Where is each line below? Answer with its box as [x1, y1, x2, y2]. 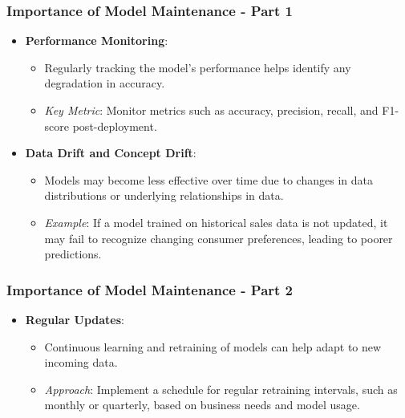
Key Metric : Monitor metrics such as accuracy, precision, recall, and [44, 102, 379, 118]
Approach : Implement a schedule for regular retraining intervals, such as [44, 380, 398, 397]
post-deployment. [72, 117, 157, 134]
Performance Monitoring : [25, 32, 168, 49]
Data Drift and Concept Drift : [25, 144, 196, 161]
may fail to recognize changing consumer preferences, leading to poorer [44, 229, 393, 246]
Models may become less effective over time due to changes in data [44, 171, 373, 188]
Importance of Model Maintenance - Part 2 [6, 279, 294, 299]
